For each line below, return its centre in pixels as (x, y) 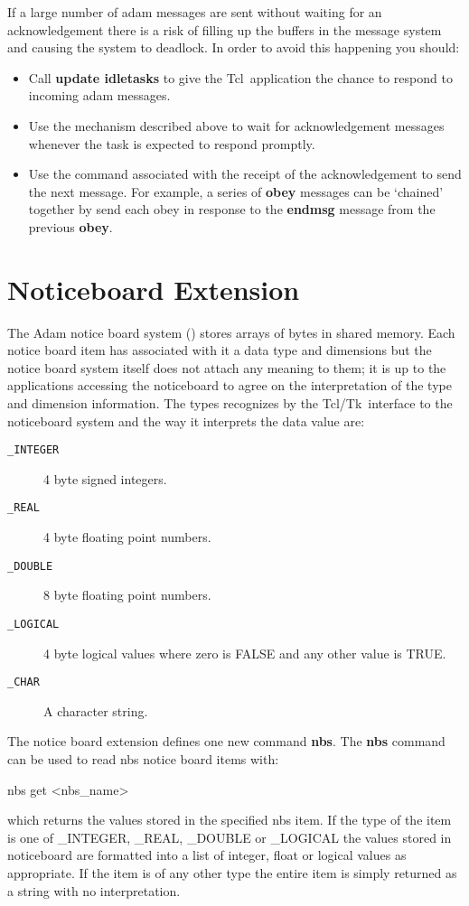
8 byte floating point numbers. (127, 595)
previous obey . (70, 226)
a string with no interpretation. (94, 890)
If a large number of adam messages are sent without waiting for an (195, 12)
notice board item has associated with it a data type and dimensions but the (220, 350)
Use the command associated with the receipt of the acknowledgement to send (245, 174)
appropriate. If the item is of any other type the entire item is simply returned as (232, 873)
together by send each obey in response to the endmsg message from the (232, 209)
